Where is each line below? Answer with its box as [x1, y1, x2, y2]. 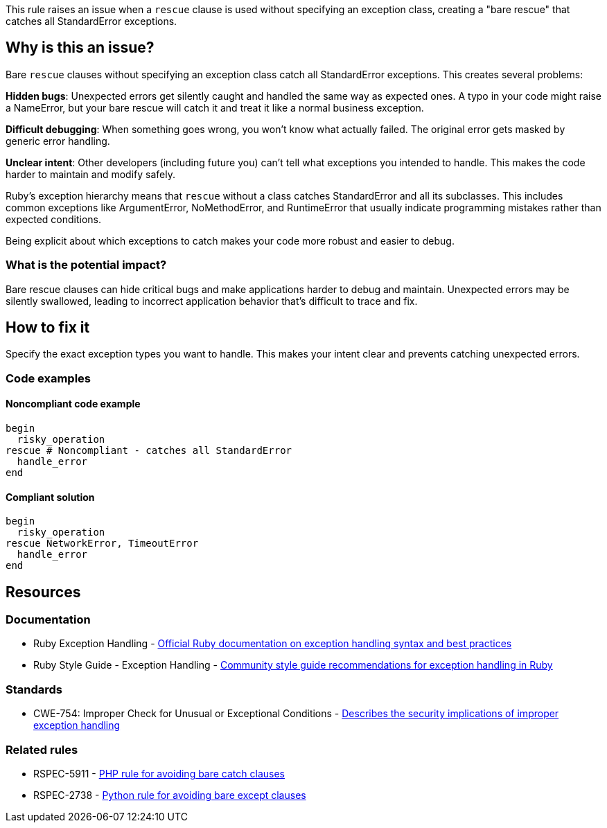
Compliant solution [6, 491, 95, 503]
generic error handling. [6, 134, 110, 147]
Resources [6, 583, 81, 601]
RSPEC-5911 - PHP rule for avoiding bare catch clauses [33, 767, 285, 779]
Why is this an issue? [6, 39, 155, 57]
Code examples [6, 371, 91, 385]
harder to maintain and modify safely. [6, 168, 175, 180]
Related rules [6, 742, 78, 757]
